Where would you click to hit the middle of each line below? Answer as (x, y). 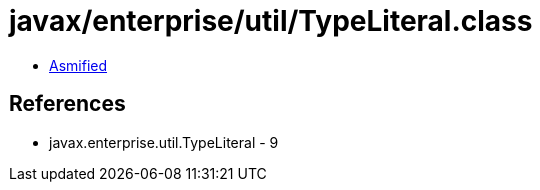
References (67, 104)
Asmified (78, 65)
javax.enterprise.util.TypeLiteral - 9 (164, 142)
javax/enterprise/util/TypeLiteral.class (271, 21)
